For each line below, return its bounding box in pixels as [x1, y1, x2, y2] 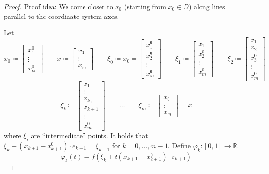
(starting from [124, 1, 166, 11]
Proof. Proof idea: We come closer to [4, 1, 113, 11]
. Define [168, 140, 191, 150]
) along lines [188, 1, 225, 11]
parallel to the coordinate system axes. [4, 11, 119, 21]
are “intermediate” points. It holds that [31, 130, 148, 140]
